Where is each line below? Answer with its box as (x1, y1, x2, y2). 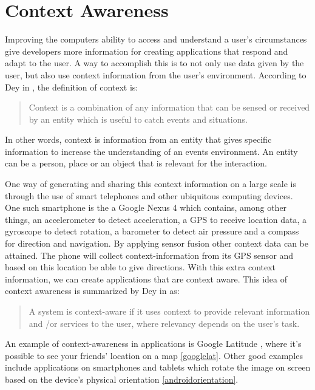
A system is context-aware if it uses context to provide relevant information (29, 305, 310, 317)
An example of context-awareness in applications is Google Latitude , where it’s (5, 337, 302, 350)
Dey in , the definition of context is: (5, 80, 138, 93)
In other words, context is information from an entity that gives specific (5, 133, 272, 146)
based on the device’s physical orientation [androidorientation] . (5, 372, 239, 385)
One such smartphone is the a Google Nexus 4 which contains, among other (5, 201, 287, 214)
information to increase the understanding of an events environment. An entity (5, 145, 298, 157)
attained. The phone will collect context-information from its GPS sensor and (5, 248, 294, 261)
